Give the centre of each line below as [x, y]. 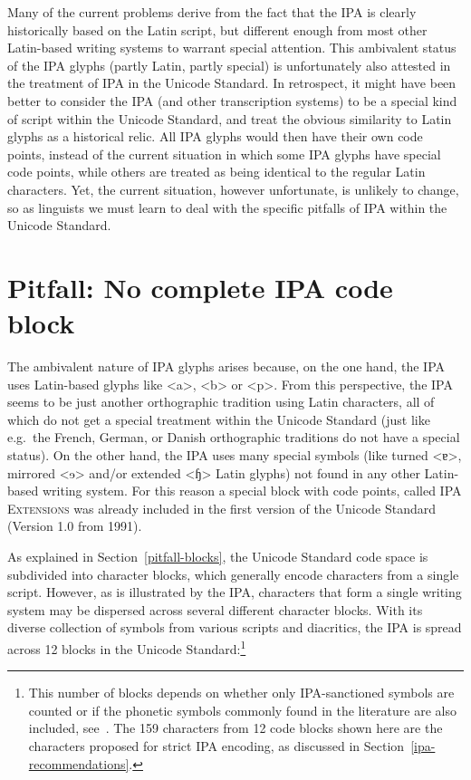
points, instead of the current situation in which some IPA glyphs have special [224, 154]
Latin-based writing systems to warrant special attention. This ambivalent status [232, 48]
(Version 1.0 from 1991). [75, 526]
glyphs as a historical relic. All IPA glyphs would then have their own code [215, 136]
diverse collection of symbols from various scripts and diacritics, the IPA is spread [235, 627]
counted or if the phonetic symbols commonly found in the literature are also [242, 710]
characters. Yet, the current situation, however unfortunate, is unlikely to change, [233, 189]
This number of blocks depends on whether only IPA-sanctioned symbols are [241, 693]
